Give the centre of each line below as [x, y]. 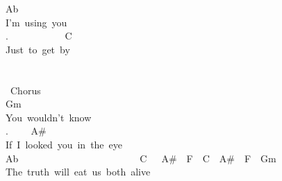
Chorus [25, 90]
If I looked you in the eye [64, 144]
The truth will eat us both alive [78, 172]
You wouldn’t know [49, 117]
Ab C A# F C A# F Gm [141, 158]
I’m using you [36, 22]
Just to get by [38, 49]
